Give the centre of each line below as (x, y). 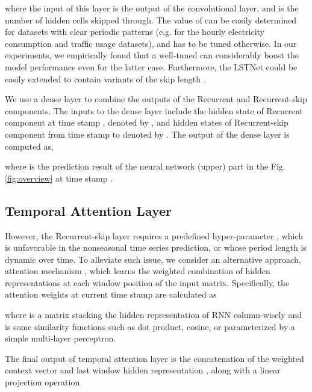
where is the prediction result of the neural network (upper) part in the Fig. (145, 166)
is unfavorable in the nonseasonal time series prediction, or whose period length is (156, 247)
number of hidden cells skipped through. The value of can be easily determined (151, 20)
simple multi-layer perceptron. (61, 338)
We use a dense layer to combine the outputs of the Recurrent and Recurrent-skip (156, 99)
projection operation (42, 382)
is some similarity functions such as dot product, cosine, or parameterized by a (150, 326)
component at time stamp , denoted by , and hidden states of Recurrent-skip (147, 122)
